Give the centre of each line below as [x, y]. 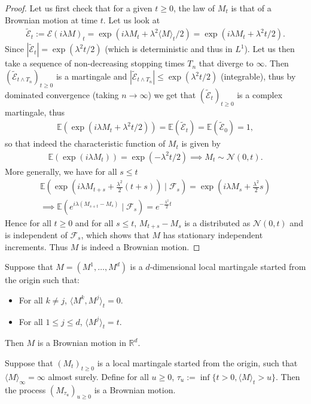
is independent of [36, 234]
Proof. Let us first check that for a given [79, 8]
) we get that [172, 94]
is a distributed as [217, 222]
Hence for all [28, 222]
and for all [94, 222]
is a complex [260, 94]
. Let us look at [132, 19]
